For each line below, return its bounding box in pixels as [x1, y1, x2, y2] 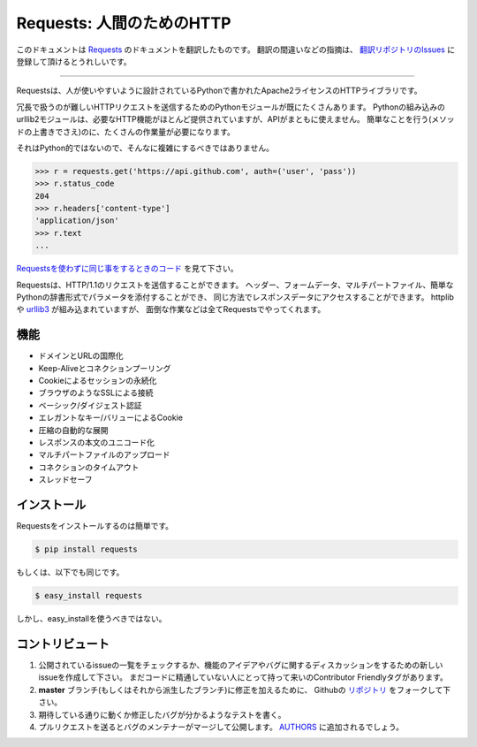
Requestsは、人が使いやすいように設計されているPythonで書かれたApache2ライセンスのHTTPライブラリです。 [16, 85, 422, 96]
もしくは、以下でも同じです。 [16, 567, 125, 578]
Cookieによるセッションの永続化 [38, 376, 157, 386]
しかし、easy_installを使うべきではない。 [16, 614, 167, 624]
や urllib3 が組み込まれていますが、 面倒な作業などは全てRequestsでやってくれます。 [16, 304, 326, 315]
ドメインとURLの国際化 [38, 350, 124, 362]
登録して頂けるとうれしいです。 [16, 56, 132, 66]
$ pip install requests [34, 545, 139, 554]
